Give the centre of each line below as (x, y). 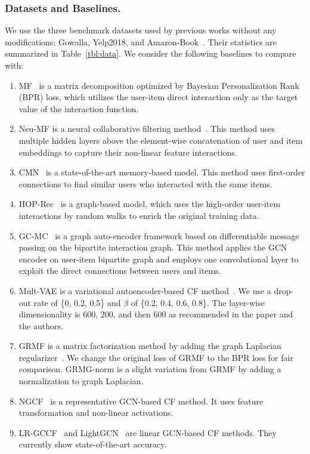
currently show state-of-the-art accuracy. (93, 444)
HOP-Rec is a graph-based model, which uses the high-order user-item (150, 204)
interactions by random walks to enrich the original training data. (139, 215)
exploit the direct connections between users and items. (120, 271)
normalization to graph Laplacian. (81, 381)
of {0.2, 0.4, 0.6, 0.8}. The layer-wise (198, 302)
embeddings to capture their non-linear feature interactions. (128, 152)
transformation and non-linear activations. (96, 413)
